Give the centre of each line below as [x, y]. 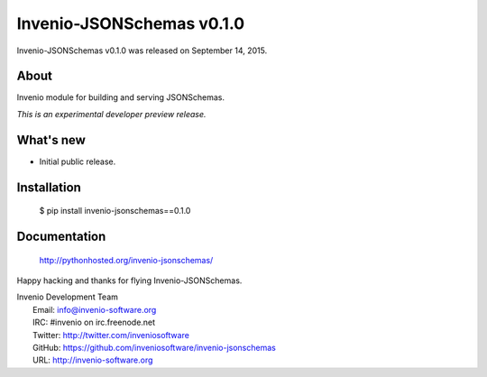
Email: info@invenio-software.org [95, 309]
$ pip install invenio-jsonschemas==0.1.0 [115, 211]
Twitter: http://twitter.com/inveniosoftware [111, 335]
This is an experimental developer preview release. [111, 114]
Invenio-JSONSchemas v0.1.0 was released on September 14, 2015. [142, 51]
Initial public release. [78, 161]
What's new [51, 140]
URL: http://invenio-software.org [93, 360]
